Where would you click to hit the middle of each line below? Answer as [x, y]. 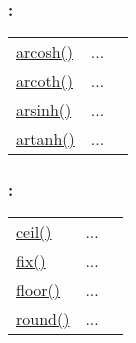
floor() [38, 290]
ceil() [34, 232]
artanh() [45, 139]
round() [43, 319]
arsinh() [44, 110]
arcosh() [45, 52]
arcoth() [44, 81]
